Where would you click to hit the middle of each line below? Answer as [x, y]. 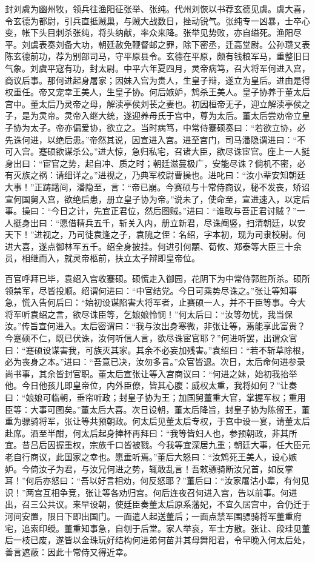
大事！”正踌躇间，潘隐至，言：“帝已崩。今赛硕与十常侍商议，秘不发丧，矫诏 [157, 186]
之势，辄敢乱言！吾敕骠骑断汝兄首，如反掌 [208, 468]
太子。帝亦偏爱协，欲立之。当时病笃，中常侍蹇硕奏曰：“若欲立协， [164, 127]
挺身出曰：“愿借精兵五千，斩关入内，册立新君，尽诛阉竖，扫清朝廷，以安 [159, 222]
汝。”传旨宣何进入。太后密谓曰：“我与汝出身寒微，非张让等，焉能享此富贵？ [155, 326]
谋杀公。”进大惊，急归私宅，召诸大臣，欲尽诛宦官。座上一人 [183, 151]
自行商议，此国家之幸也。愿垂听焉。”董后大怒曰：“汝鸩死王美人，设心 [151, 456]
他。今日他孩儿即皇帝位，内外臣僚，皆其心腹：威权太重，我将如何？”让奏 [151, 385]
